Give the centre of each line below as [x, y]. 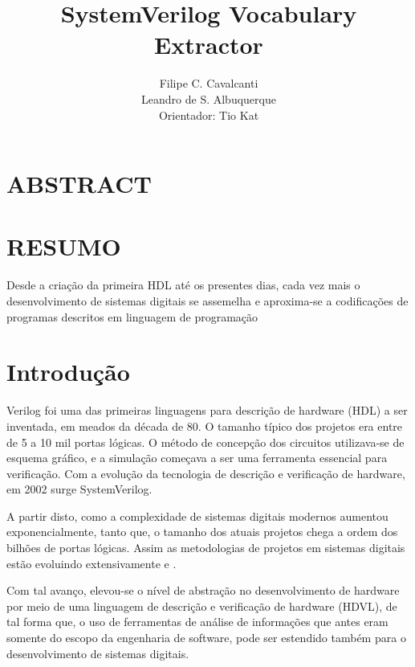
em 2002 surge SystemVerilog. [79, 489]
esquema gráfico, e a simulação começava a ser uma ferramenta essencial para [197, 458]
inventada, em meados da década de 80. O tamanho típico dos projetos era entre [205, 426]
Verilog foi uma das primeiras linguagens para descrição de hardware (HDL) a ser [207, 410]
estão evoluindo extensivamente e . [92, 563]
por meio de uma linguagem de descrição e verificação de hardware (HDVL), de [202, 606]
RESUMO [64, 246]
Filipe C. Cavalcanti [209, 83]
